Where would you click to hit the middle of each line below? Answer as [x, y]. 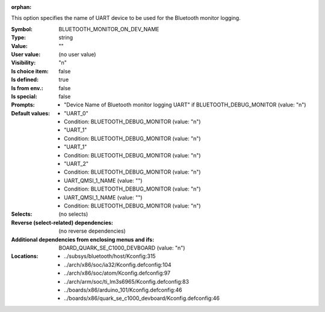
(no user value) [77, 54]
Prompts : [23, 105]
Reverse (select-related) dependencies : [62, 222]
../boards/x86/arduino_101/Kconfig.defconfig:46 [123, 290]
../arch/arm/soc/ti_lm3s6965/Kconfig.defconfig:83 [127, 281]
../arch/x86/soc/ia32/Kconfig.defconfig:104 [118, 265]
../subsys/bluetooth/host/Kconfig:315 [110, 256]
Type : [19, 38]
